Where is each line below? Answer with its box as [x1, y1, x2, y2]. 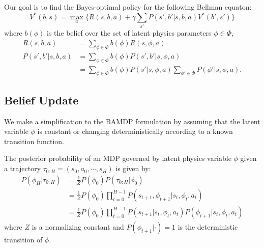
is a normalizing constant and [32, 221, 124, 232]
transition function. [4, 135, 64, 146]
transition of [4, 234, 43, 244]
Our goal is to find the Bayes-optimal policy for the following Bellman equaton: [4, 2, 252, 12]
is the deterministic [178, 221, 238, 232]
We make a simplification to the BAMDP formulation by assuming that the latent [4, 116, 260, 126]
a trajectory [4, 163, 41, 174]
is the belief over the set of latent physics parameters [46, 27, 212, 38]
